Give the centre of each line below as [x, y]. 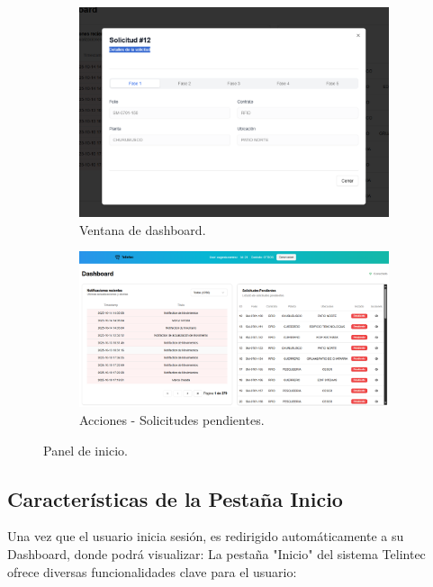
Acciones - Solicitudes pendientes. [172, 419]
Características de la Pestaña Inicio [175, 498]
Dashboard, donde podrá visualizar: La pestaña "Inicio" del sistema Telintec [216, 553]
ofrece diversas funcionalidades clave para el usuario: [152, 571]
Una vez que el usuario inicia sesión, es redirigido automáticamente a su [206, 536]
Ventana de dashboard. [143, 229]
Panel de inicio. [86, 450]
